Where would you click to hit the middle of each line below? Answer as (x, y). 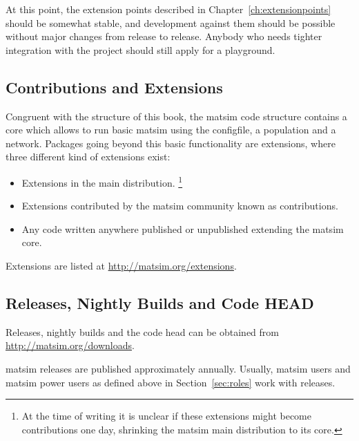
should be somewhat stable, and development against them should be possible (171, 22)
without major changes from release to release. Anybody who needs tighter (164, 36)
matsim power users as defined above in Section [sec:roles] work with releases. (171, 382)
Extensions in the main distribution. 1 (102, 181)
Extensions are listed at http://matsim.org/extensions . (121, 265)
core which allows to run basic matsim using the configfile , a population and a (171, 130)
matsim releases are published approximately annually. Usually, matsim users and (178, 368)
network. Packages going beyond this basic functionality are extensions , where (171, 143)
